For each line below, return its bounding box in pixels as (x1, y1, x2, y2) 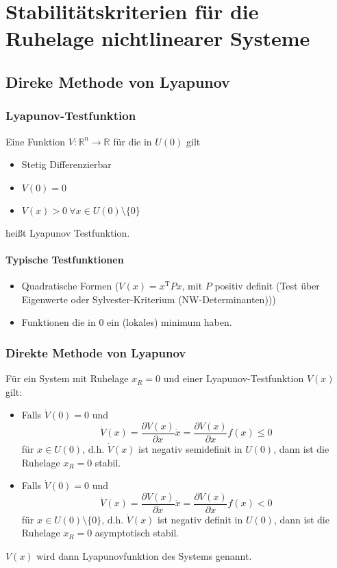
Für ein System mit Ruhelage (5, 371, 129, 386)
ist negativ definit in (158, 512, 243, 526)
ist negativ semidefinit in (138, 441, 242, 455)
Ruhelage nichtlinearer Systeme (5, 24, 310, 52)
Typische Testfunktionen (5, 252, 124, 266)
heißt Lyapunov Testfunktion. (5, 225, 130, 239)
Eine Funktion (5, 134, 66, 148)
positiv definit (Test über (214, 279, 320, 293)
